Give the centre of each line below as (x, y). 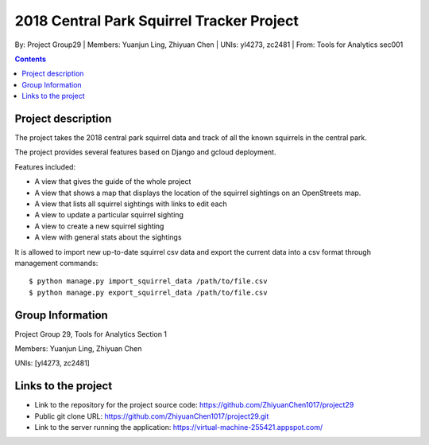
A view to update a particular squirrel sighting (109, 215)
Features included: (45, 166)
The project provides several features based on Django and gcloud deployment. (145, 152)
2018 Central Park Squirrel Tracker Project (157, 21)
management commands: (56, 263)
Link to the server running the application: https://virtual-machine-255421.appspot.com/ (179, 427)
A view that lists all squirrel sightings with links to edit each (131, 204)
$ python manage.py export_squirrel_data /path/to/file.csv (148, 292)
